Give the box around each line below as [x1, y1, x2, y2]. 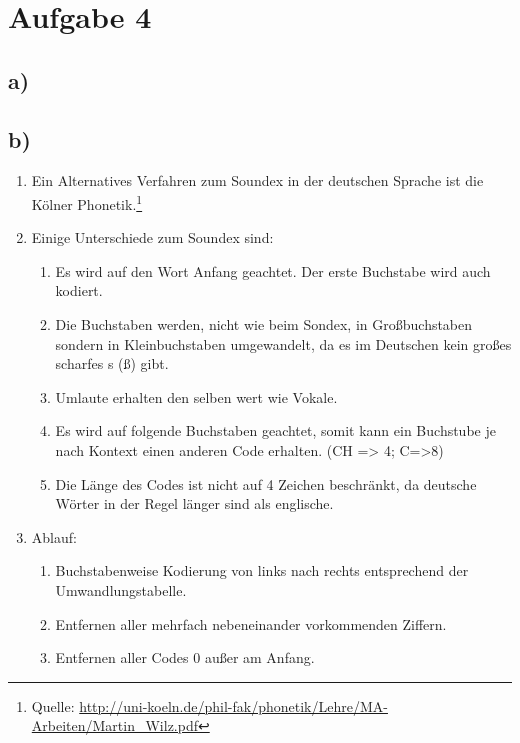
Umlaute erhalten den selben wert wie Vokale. [55, 386, 338, 407]
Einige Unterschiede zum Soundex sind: [31, 227, 274, 248]
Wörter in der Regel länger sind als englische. [55, 493, 334, 514]
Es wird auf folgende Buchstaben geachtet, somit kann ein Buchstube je [55, 420, 496, 441]
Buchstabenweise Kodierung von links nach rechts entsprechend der [55, 560, 469, 581]
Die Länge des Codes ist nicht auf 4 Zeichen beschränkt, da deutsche [55, 473, 477, 494]
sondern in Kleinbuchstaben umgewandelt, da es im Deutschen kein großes [55, 333, 512, 354]
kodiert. [55, 280, 103, 301]
